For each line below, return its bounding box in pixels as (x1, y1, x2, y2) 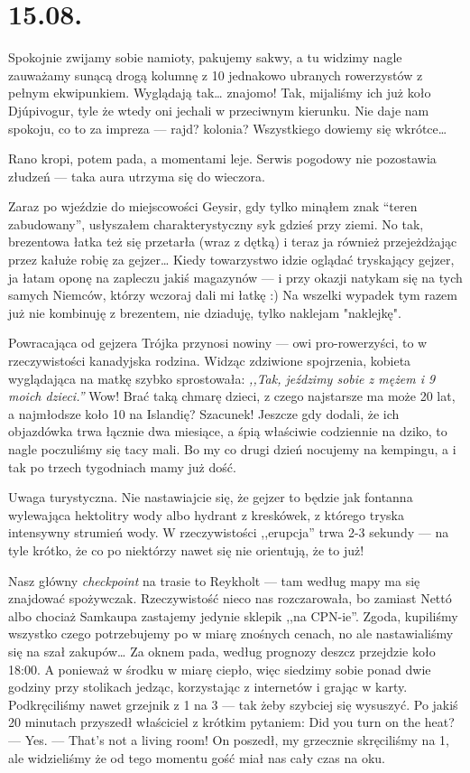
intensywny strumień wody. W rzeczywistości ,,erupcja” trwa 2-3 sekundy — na (8, 523, 449, 542)
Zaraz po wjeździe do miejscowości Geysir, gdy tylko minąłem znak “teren (8, 197, 418, 216)
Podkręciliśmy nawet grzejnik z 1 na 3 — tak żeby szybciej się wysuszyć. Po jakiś (8, 694, 458, 713)
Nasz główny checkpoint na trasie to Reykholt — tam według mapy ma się (8, 571, 420, 590)
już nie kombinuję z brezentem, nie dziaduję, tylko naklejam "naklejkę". (8, 303, 401, 321)
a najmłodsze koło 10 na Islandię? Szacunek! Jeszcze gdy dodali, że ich (8, 404, 400, 423)
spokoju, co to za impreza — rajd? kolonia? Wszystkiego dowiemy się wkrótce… (8, 118, 447, 137)
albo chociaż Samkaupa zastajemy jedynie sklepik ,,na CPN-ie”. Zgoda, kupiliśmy (8, 606, 458, 625)
